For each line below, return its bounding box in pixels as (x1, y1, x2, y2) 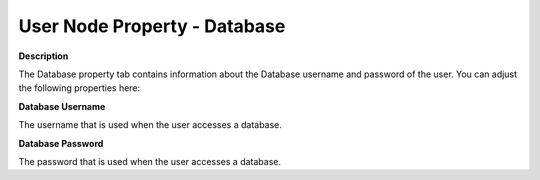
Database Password (18, 137, 104, 149)
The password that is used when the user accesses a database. (18, 155, 282, 167)
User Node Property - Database (18, 15, 286, 37)
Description (18, 50, 69, 62)
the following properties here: (18, 82, 141, 94)
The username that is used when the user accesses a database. (18, 119, 282, 131)
